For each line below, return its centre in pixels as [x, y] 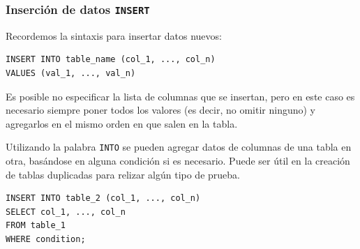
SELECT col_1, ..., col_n [66, 212]
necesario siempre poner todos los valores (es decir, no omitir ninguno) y [161, 110]
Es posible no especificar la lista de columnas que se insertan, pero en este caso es [180, 96]
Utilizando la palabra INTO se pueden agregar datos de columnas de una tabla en [179, 147]
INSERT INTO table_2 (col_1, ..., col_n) [103, 198]
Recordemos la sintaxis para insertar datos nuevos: [114, 35]
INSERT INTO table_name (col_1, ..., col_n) [111, 60]
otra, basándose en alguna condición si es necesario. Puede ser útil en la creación [178, 160]
